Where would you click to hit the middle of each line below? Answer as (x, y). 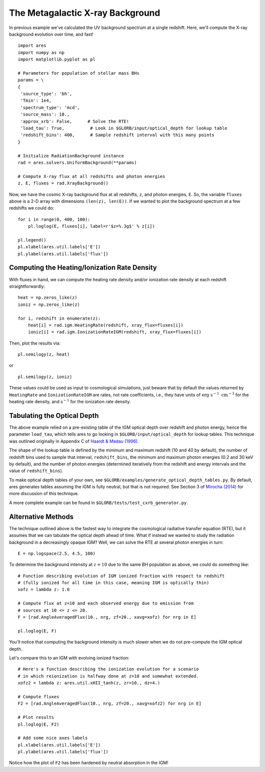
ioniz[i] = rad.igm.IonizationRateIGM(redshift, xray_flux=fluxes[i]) (115, 332)
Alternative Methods (41, 517)
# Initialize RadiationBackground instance (71, 156)
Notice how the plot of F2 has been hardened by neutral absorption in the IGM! (89, 763)
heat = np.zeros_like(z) (48, 298)
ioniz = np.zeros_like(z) (49, 304)
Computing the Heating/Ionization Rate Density (83, 268)
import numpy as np (41, 52)
